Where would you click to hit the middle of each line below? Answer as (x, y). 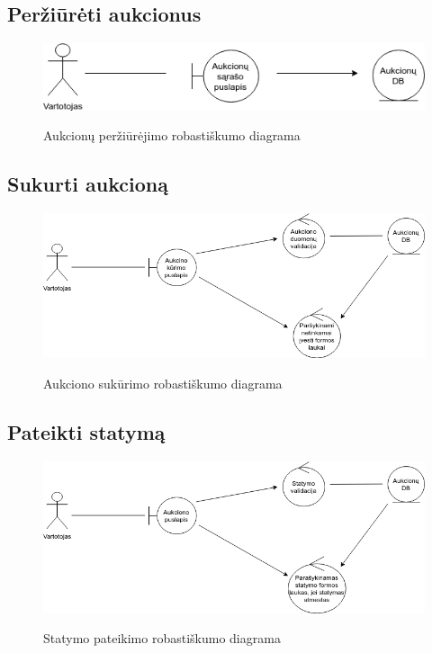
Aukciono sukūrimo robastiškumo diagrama (163, 383)
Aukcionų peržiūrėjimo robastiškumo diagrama (172, 135)
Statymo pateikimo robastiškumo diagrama (162, 638)
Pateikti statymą (86, 431)
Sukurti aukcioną (88, 184)
